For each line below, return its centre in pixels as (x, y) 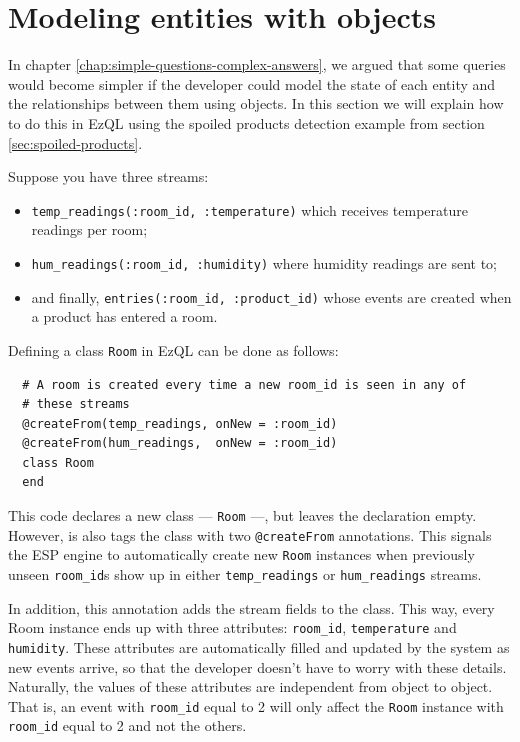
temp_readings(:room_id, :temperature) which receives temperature (249, 209)
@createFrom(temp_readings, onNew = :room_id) (180, 423)
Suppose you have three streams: (108, 176)
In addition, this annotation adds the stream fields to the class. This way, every (251, 607)
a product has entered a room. (124, 316)
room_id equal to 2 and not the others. (127, 725)
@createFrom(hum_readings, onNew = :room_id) (180, 443)
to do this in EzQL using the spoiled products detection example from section (246, 122)
